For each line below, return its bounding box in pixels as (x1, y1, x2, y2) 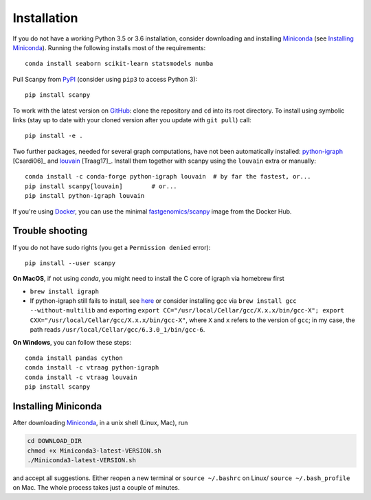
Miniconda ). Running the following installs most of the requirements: (12, 43, 206, 52)
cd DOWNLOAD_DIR (27, 437, 82, 445)
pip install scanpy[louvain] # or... (25, 182, 178, 190)
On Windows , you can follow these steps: (12, 338, 132, 346)
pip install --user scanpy (25, 259, 116, 267)
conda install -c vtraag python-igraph (25, 364, 159, 372)
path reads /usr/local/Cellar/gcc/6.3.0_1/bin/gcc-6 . (30, 326, 205, 334)
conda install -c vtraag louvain (25, 373, 137, 381)
